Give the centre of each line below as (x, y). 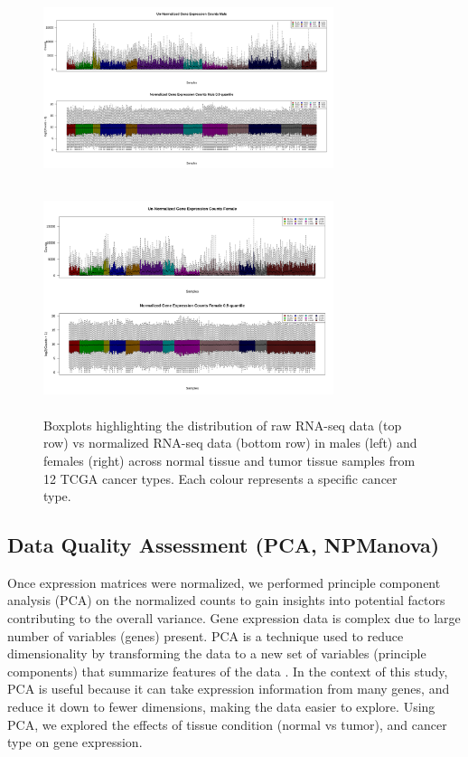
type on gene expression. (75, 742)
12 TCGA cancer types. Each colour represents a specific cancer (220, 478)
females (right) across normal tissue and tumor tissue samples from (229, 460)
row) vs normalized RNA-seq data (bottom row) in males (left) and (230, 443)
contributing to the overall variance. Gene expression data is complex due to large (234, 618)
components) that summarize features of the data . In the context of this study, (228, 671)
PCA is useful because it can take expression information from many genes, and (229, 689)
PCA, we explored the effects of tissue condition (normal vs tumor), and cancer (227, 724)
